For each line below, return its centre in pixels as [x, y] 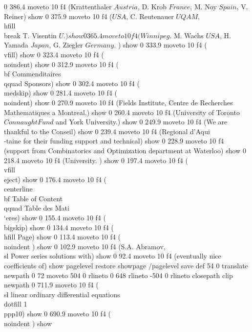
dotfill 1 [16, 304]
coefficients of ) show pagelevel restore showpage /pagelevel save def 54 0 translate [126, 266]
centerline [18, 189]
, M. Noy [203, 6]
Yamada [16, 45]
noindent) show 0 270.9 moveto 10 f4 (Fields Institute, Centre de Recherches [118, 102]
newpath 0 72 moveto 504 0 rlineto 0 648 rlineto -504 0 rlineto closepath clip [118, 275]
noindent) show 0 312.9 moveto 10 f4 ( [61, 64]
